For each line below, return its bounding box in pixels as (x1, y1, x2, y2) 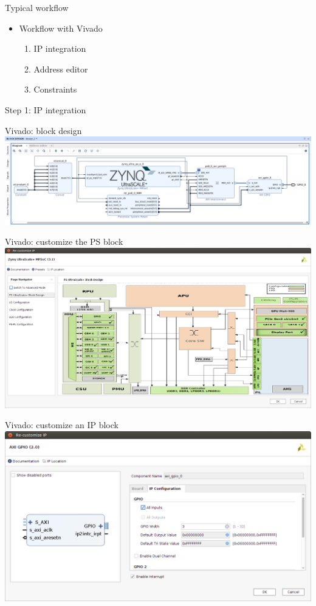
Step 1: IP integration (5, 103, 86, 116)
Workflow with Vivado (19, 21, 103, 34)
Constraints (33, 83, 77, 96)
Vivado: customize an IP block (5, 418, 118, 431)
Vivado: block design (5, 124, 82, 136)
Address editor (33, 62, 88, 75)
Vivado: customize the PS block (5, 235, 123, 248)
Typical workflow (5, 1, 69, 13)
